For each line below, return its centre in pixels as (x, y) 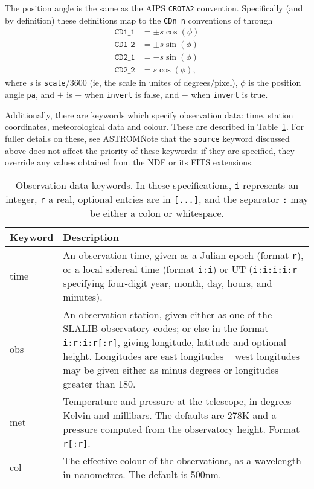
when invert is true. (229, 94)
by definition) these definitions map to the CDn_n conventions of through (139, 20)
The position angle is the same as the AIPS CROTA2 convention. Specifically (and (154, 8)
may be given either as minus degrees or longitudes (171, 369)
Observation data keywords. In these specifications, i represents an (157, 185)
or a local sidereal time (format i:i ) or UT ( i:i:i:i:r (180, 269)
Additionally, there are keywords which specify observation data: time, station (149, 114)
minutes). (83, 296)
